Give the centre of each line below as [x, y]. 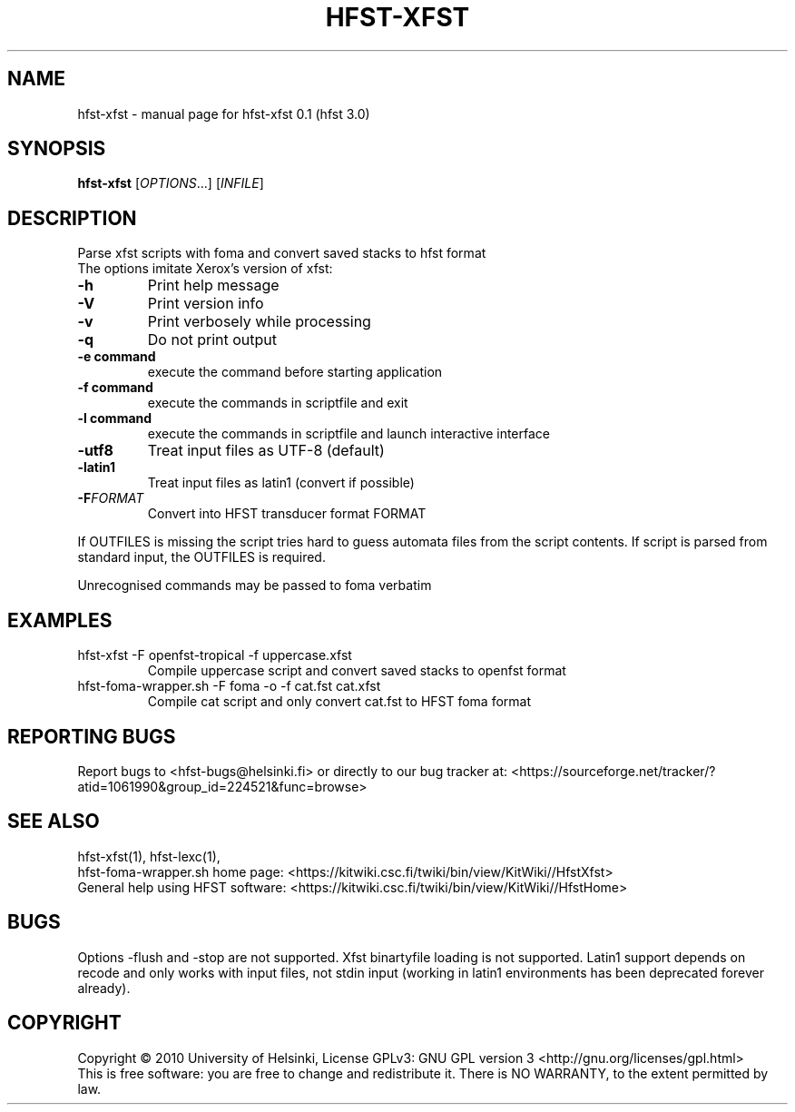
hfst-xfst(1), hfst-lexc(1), [149, 856]
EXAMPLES [60, 620]
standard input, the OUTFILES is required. [201, 557]
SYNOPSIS [57, 149]
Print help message [213, 285]
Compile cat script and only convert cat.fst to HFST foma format [339, 702]
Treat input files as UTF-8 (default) [266, 451]
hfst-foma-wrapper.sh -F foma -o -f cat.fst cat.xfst [229, 686]
